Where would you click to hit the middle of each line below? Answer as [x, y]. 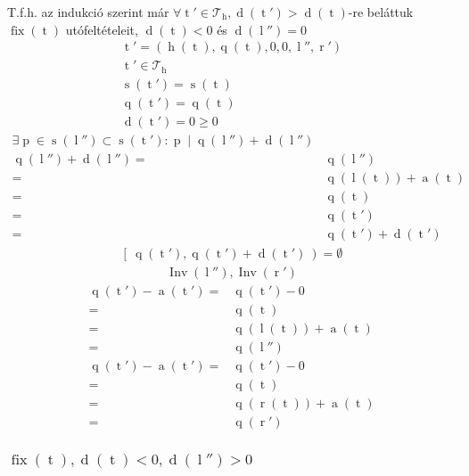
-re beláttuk [381, 12]
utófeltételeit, [102, 29]
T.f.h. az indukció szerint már [88, 12]
